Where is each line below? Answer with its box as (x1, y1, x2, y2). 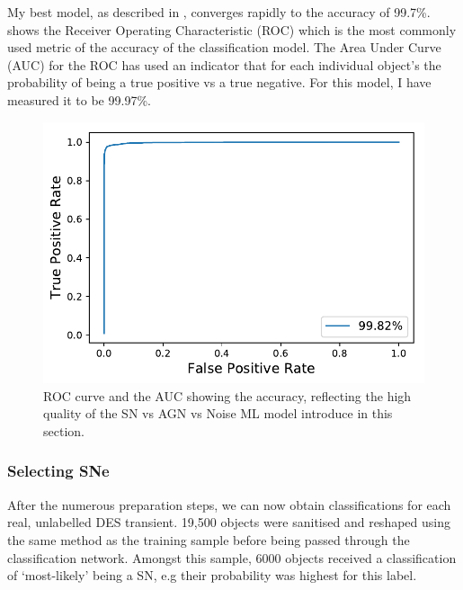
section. (43, 421, 85, 440)
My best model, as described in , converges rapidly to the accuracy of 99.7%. (7, 3, 431, 21)
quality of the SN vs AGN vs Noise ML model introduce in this (43, 404, 393, 423)
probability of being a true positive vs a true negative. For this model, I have (7, 73, 432, 92)
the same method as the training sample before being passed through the (7, 530, 410, 549)
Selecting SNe (7, 460, 110, 482)
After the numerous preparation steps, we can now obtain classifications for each (7, 495, 451, 514)
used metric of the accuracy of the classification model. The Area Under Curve (7, 38, 441, 57)
